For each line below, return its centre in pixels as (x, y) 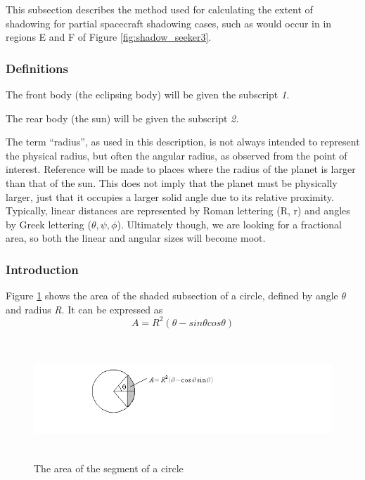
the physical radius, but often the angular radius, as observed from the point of (177, 155)
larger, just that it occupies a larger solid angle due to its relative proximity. (170, 196)
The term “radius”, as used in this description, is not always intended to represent (183, 142)
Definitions (37, 68)
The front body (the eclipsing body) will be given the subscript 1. (148, 94)
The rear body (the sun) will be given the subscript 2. (122, 118)
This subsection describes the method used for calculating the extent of (159, 9)
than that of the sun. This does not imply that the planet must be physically (172, 182)
